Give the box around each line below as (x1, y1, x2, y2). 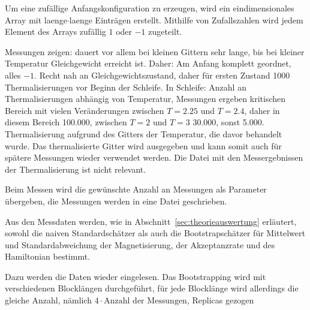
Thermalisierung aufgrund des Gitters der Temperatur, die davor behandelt (5, 127, 282, 140)
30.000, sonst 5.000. (192, 116, 264, 128)
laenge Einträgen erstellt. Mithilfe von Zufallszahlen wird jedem (69, 13, 303, 26)
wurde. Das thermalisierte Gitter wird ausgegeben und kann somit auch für (5, 139, 282, 152)
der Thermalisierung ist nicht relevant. (5, 162, 146, 175)
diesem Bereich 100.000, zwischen (5, 116, 127, 128)
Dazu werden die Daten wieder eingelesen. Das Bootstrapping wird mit (5, 270, 266, 282)
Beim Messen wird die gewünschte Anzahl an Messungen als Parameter (5, 183, 267, 195)
